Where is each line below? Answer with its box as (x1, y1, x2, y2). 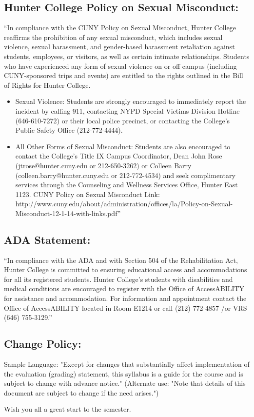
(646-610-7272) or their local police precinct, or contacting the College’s (15, 115, 230, 125)
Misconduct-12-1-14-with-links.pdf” (15, 208, 121, 218)
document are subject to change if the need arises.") (4, 387, 159, 397)
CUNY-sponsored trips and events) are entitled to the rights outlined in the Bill (4, 70, 243, 80)
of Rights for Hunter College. (4, 79, 91, 90)
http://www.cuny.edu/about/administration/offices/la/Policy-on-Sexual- (15, 199, 233, 209)
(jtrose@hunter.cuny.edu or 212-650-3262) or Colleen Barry (15, 160, 192, 170)
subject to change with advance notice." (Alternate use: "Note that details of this (4, 378, 246, 388)
